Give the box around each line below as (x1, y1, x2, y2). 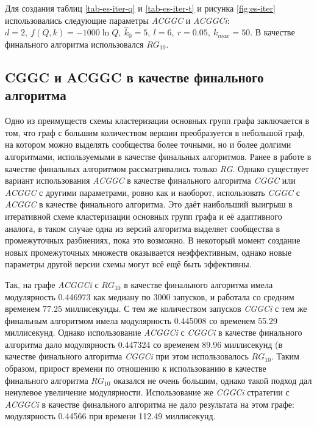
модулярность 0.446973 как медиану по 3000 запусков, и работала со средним (5, 290, 294, 303)
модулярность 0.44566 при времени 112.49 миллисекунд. (5, 410, 216, 422)
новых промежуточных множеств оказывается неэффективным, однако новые (5, 245, 292, 258)
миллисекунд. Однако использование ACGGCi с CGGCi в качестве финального (5, 326, 302, 339)
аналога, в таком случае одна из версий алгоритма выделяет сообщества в (5, 222, 280, 234)
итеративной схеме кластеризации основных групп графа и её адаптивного (5, 209, 282, 222)
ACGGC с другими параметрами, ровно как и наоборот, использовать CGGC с (5, 186, 300, 198)
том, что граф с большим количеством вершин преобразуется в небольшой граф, (5, 126, 305, 139)
